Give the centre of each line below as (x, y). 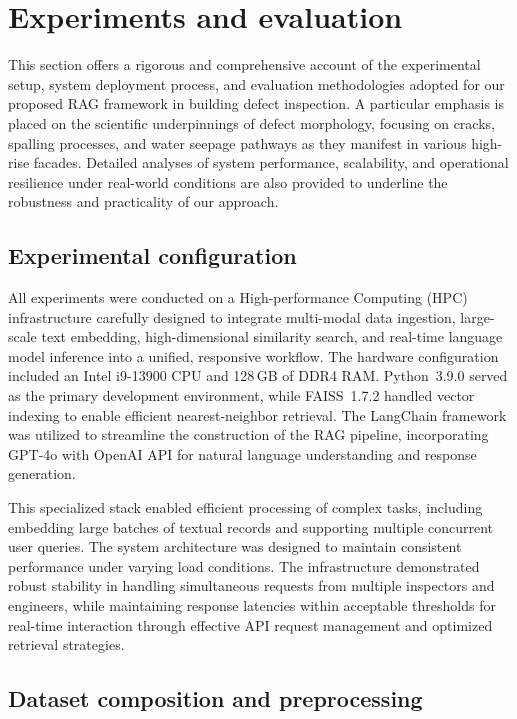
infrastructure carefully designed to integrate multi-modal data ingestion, (232, 316)
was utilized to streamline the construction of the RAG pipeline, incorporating (248, 434)
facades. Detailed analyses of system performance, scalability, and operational (271, 162)
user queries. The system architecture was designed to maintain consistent (235, 546)
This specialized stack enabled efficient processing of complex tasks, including (245, 507)
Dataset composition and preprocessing (215, 698)
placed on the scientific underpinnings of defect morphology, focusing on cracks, (251, 122)
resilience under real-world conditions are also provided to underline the (228, 181)
